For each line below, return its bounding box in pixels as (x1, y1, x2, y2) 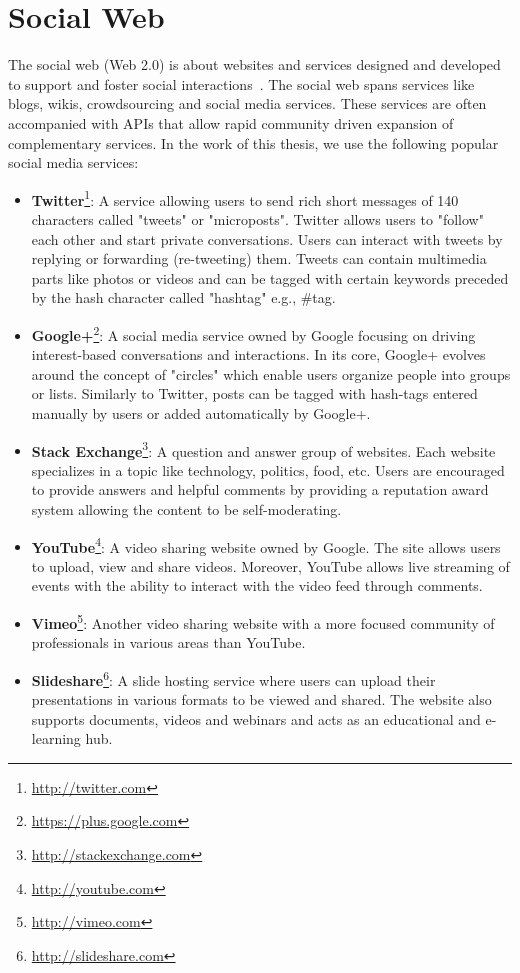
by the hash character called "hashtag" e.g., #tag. (31, 287, 336, 308)
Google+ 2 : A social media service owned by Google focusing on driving (31, 321, 476, 345)
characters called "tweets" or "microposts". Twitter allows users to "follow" (31, 208, 484, 229)
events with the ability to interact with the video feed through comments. (31, 575, 483, 596)
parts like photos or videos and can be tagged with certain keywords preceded (31, 267, 509, 288)
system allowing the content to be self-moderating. (31, 498, 342, 519)
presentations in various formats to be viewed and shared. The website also (31, 689, 492, 710)
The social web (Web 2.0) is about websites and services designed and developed (8, 54, 501, 75)
